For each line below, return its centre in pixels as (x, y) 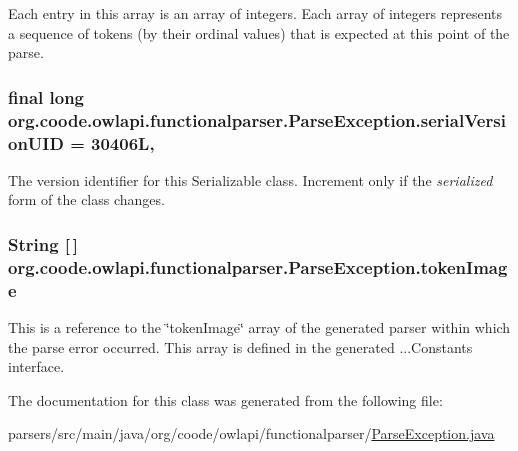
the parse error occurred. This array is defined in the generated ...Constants (240, 346)
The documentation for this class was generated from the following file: (225, 399)
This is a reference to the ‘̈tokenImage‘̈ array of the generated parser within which (259, 327)
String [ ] (43, 243)
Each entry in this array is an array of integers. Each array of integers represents (255, 13)
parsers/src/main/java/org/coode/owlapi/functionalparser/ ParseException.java (251, 433)
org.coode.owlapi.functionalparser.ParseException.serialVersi (257, 119)
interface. (36, 366)
